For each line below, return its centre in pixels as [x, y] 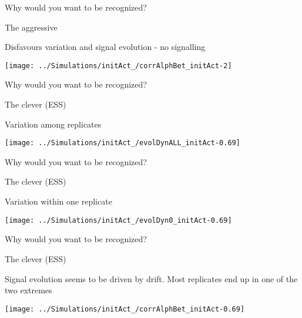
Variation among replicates [53, 124]
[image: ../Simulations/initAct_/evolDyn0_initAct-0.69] [118, 220]
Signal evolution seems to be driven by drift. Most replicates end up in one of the [151, 278]
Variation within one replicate [58, 201]
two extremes [28, 290]
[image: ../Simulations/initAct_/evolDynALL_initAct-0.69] [123, 143]
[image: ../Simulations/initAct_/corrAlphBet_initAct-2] [118, 66]
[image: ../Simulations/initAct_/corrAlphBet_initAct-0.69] [125, 309]
